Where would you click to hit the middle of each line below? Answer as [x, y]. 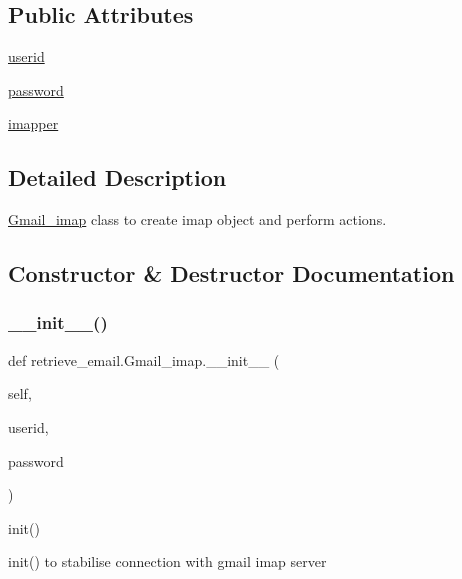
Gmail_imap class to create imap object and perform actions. [197, 219]
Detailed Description [117, 177]
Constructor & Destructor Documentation [231, 273]
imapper [33, 123]
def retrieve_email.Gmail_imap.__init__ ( [144, 359]
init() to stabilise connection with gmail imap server [167, 561]
